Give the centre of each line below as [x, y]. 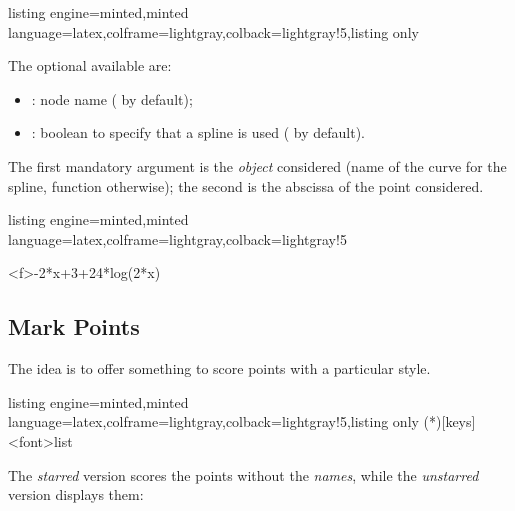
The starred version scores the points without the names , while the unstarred [243, 474]
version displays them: [76, 494]
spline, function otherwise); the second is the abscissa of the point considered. [246, 185]
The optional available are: [90, 65]
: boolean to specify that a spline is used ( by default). [198, 132]
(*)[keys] [449, 421]
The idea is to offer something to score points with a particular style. [219, 368]
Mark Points [74, 326]
